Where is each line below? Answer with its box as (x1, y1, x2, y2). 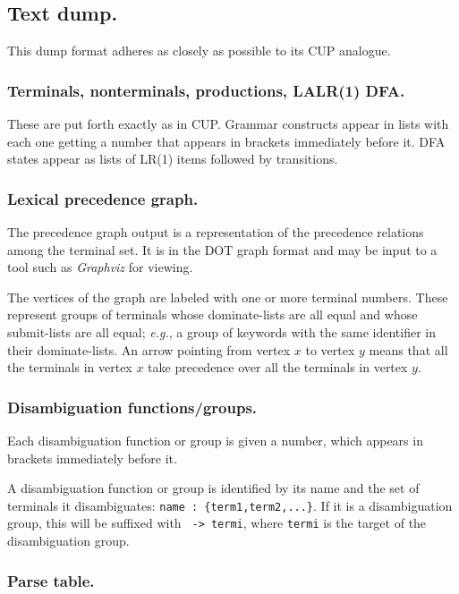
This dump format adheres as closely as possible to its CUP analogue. (7, 41, 391, 60)
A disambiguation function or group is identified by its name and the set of (7, 479, 420, 497)
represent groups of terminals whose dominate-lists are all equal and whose (7, 305, 418, 324)
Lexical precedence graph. (7, 187, 199, 209)
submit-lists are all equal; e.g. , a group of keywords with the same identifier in (7, 322, 436, 341)
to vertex (305, 340, 355, 359)
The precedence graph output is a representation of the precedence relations (7, 223, 424, 242)
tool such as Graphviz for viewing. (7, 258, 193, 276)
